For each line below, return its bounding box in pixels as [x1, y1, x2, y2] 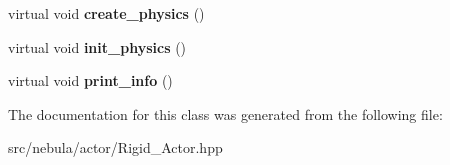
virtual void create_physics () [8, 3, 205, 23]
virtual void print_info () [8, 70, 173, 91]
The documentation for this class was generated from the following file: [8, 103, 443, 124]
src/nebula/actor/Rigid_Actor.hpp [8, 137, 223, 158]
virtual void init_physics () [8, 36, 187, 57]
